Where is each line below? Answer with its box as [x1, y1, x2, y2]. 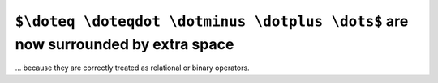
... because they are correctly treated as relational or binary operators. [15, 63, 251, 73]
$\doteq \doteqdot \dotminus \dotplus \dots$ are [15, 12, 409, 30]
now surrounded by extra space [15, 35, 234, 53]
